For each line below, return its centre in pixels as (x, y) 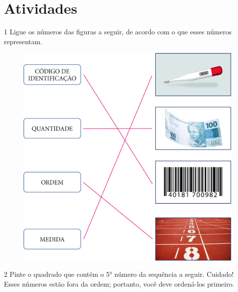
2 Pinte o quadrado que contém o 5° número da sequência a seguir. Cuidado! (119, 274)
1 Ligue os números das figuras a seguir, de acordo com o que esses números (118, 32)
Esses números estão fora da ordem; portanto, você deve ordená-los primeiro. (119, 283)
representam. (23, 41)
